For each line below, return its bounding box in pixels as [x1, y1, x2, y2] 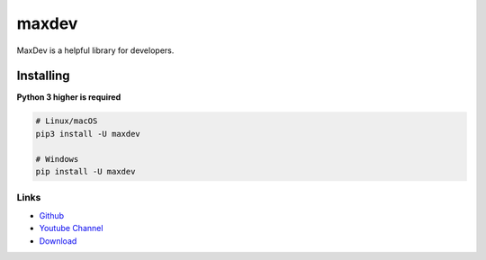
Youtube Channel [39, 223, 103, 234]
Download [39, 235, 77, 247]
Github [39, 210, 65, 220]
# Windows [35, 154, 79, 164]
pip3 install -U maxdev [35, 129, 141, 139]
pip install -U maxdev [35, 166, 136, 176]
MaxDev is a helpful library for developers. [16, 45, 175, 56]
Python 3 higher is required [16, 92, 121, 103]
